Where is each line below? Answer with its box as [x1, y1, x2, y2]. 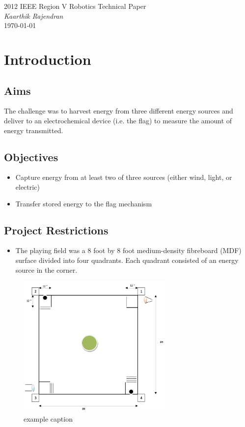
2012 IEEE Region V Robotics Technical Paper [4, 1, 146, 11]
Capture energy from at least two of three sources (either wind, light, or [15, 172, 232, 182]
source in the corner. [15, 264, 78, 275]
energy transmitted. [4, 125, 63, 135]
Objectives [4, 149, 58, 164]
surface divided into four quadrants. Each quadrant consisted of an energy [15, 255, 239, 265]
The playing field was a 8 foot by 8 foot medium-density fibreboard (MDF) [15, 245, 242, 256]
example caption [24, 413, 73, 424]
